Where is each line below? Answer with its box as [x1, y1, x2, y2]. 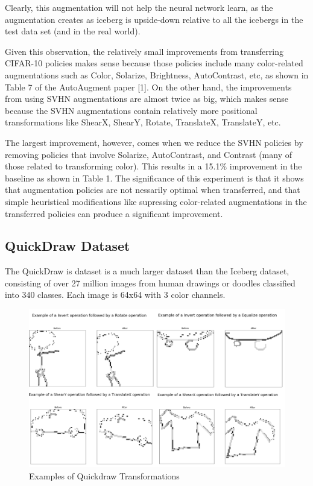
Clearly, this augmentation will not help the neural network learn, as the [5, 1, 273, 13]
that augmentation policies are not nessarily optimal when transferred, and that [5, 183, 300, 196]
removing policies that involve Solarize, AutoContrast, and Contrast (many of [5, 148, 292, 160]
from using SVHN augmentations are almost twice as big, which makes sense [5, 92, 288, 105]
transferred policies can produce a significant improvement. [5, 207, 223, 219]
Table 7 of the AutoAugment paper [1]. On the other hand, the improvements [5, 80, 292, 93]
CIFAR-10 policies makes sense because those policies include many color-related [5, 57, 303, 69]
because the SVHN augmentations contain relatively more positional [5, 104, 258, 116]
